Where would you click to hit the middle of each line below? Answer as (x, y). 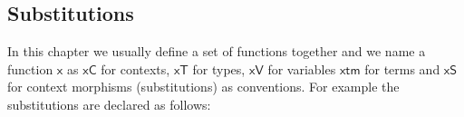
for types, (219, 68)
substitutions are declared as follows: (109, 104)
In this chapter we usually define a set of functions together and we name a (217, 50)
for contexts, (135, 68)
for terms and (402, 68)
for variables (302, 68)
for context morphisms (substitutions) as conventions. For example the (203, 87)
